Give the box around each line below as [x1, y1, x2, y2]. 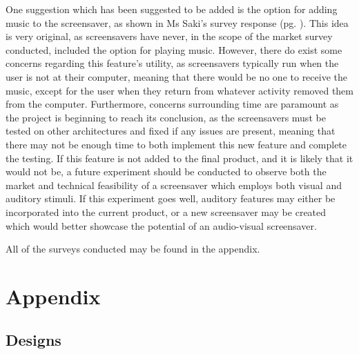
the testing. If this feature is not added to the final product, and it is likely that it [6, 150, 353, 165]
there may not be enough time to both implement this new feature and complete [6, 137, 347, 151]
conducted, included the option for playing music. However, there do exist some [6, 42, 342, 57]
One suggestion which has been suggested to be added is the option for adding [6, 2, 338, 16]
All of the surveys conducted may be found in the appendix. [6, 242, 260, 256]
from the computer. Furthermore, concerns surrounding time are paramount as [6, 97, 339, 111]
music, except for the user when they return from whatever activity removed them [6, 83, 353, 97]
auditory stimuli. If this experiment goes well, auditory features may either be [6, 191, 336, 206]
